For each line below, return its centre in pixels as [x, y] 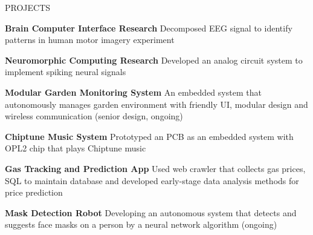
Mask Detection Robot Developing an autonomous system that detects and [151, 212]
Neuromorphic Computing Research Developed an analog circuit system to [154, 60]
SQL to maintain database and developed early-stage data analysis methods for [152, 180]
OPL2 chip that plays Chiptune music [76, 148]
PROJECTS [28, 7]
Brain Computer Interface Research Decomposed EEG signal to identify [149, 28]
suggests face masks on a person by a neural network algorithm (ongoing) [141, 224]
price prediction [34, 192]
